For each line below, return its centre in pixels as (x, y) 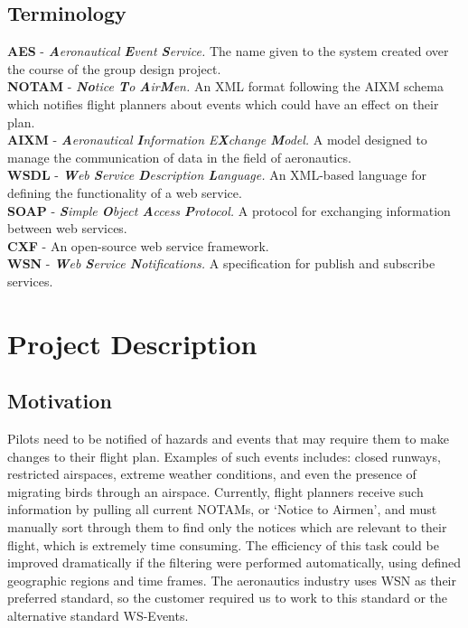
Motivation (60, 401)
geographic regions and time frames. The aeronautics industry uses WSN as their (232, 580)
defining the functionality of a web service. (125, 192)
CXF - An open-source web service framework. (138, 245)
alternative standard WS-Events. (98, 616)
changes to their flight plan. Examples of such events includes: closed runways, (224, 456)
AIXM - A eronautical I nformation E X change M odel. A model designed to (217, 140)
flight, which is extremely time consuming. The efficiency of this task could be (223, 544)
